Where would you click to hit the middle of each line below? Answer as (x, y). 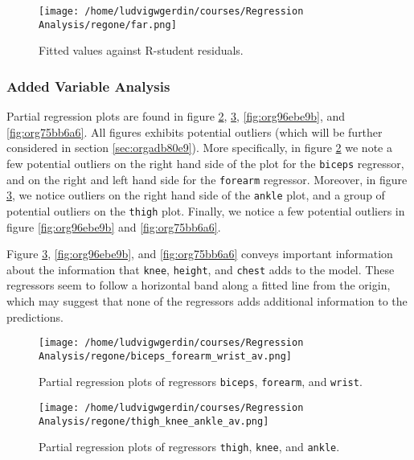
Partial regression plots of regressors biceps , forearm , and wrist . (201, 382)
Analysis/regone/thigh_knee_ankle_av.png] (154, 421)
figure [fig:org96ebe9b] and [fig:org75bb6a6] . (114, 226)
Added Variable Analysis (88, 86)
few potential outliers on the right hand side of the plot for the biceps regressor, (205, 163)
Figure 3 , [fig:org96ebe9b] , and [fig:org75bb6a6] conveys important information (200, 254)
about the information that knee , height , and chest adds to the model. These (201, 269)
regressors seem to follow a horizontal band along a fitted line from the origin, (199, 285)
